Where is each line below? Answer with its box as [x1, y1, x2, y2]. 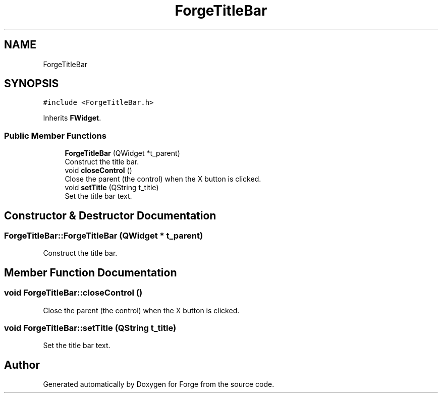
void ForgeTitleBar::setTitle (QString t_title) [4, 323, 177, 333]
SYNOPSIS [4, 77, 59, 90]
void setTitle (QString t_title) [65, 183, 159, 192]
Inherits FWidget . [43, 114, 101, 123]
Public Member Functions [4, 130, 106, 141]
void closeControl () [65, 166, 132, 175]
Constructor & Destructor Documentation [4, 209, 216, 222]
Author [4, 358, 40, 371]
